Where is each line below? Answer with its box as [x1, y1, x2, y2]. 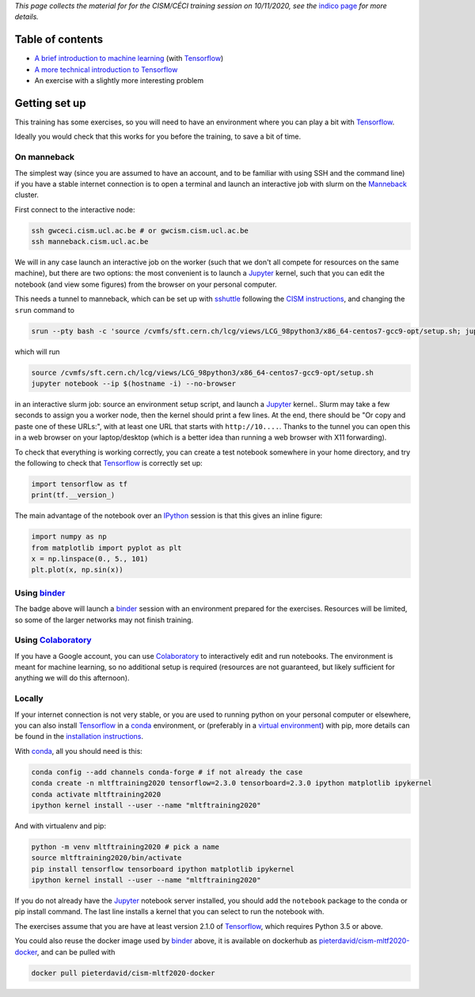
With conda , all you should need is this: [14, 746, 142, 755]
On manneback [14, 151, 75, 162]
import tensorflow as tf [31, 479, 128, 489]
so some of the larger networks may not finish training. [14, 615, 194, 625]
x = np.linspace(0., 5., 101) [31, 554, 149, 564]
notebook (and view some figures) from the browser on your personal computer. [14, 280, 277, 289]
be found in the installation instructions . [14, 732, 144, 741]
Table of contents [14, 32, 103, 47]
